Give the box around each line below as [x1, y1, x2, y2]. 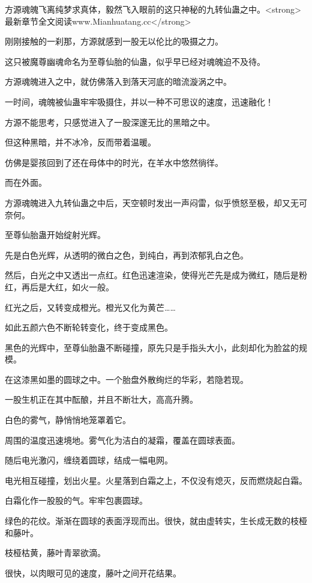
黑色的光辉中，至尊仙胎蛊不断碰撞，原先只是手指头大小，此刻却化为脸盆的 [5, 341, 299, 353]
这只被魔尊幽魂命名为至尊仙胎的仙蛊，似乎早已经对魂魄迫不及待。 [5, 55, 265, 67]
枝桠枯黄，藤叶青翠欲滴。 [5, 546, 106, 559]
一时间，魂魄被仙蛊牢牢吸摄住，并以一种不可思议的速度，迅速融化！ [5, 95, 274, 108]
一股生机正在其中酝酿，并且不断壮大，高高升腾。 [5, 393, 198, 406]
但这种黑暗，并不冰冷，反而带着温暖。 [5, 136, 156, 148]
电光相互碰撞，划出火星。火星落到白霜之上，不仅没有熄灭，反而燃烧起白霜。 [5, 474, 307, 486]
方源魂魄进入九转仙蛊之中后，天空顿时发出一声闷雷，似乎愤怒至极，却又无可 [5, 196, 307, 209]
